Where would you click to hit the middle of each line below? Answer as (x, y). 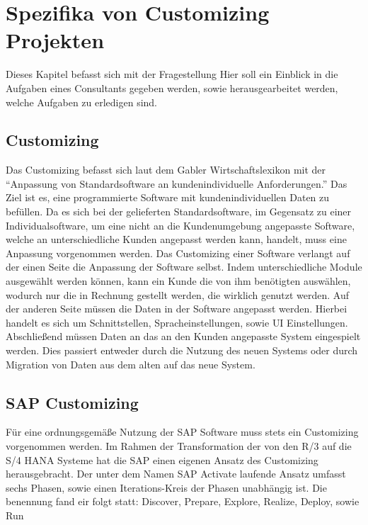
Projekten (55, 40)
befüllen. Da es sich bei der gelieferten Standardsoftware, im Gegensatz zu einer (179, 211)
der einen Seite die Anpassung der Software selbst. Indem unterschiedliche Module (184, 267)
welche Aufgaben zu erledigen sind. (82, 102)
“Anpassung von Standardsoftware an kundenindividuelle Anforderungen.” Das (177, 183)
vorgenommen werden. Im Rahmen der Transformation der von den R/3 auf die (179, 446)
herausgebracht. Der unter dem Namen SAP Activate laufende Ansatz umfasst (176, 474)
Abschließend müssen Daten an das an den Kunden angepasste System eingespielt (183, 336)
